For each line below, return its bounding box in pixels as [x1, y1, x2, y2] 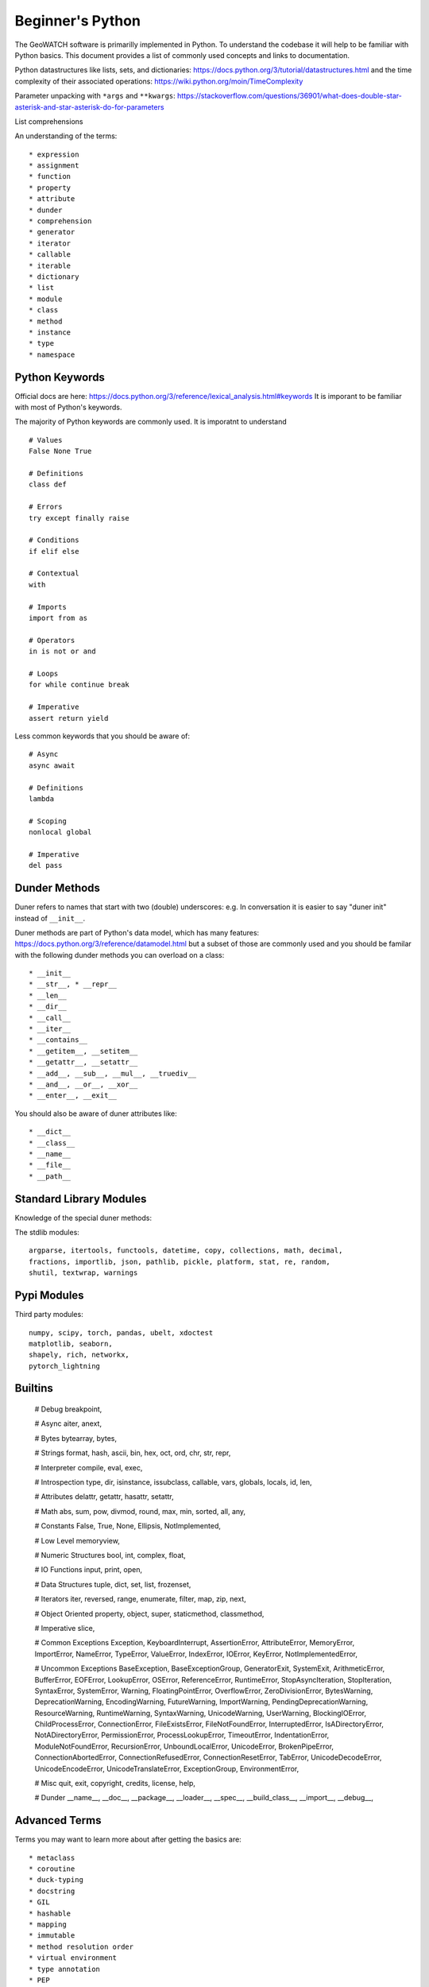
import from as [29, 614, 88, 623]
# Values [29, 436, 63, 444]
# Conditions [29, 536, 79, 544]
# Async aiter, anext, [34, 1419, 102, 1428]
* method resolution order [29, 1942, 134, 1951]
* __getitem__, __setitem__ [29, 1046, 138, 1055]
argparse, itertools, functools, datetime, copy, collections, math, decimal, [29, 1246, 343, 1255]
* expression [29, 149, 79, 159]
